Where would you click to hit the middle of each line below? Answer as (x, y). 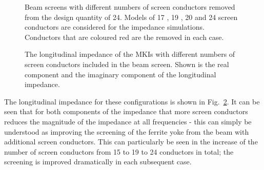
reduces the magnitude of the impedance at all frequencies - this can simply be (128, 121)
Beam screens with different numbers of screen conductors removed (130, 7)
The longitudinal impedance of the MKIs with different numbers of (130, 54)
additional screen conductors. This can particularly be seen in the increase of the (131, 142)
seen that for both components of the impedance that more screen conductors (126, 111)
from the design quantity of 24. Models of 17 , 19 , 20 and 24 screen (131, 17)
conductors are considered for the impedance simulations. (115, 27)
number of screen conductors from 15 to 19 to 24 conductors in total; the (119, 151)
